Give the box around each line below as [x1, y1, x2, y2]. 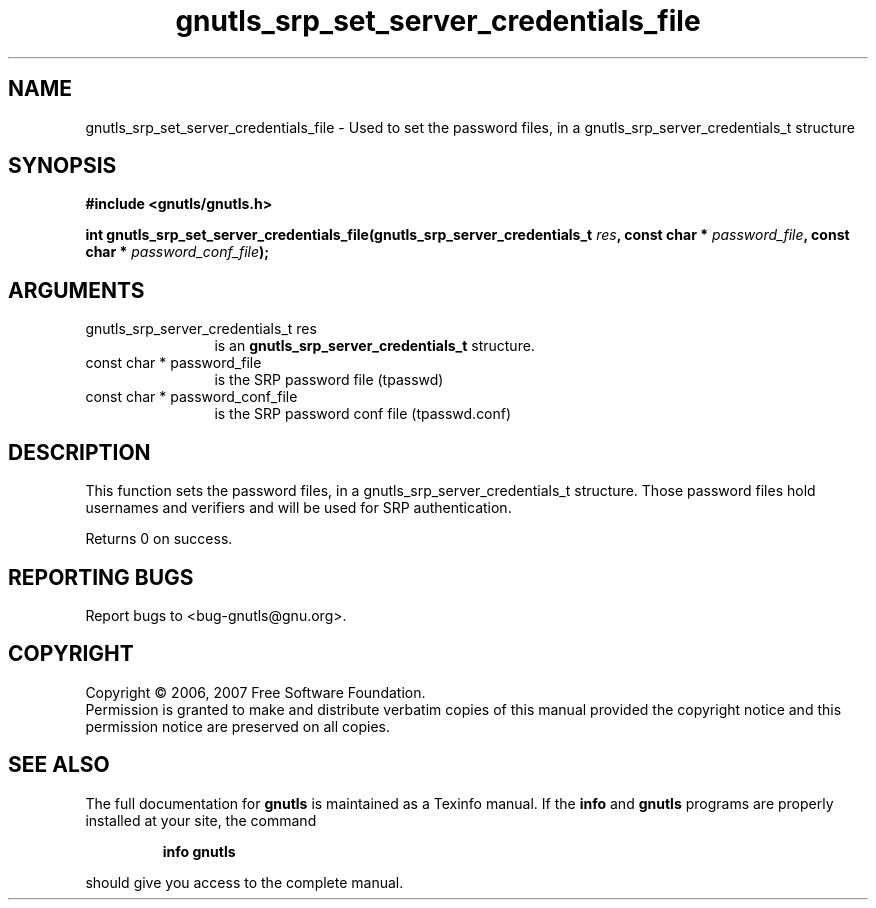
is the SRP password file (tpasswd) [214, 371, 444, 389]
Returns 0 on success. [85, 530, 233, 548]
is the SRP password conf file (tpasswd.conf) [214, 405, 512, 423]
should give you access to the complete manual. [85, 873, 404, 891]
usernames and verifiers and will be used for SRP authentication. [85, 499, 512, 517]
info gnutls [162, 842, 236, 860]
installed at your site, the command [85, 811, 317, 829]
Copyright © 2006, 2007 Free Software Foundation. [85, 683, 426, 701]
